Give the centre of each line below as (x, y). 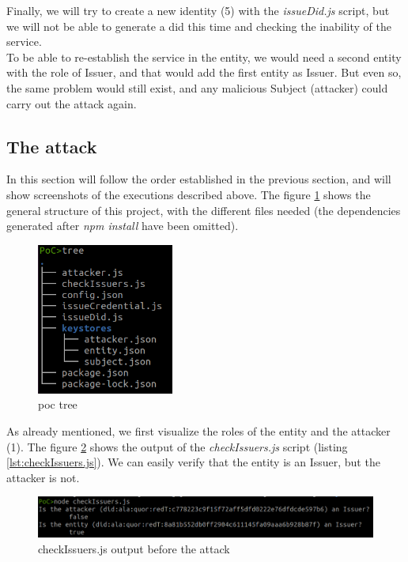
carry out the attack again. (72, 103)
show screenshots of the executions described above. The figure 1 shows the (189, 194)
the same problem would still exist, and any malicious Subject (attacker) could (197, 87)
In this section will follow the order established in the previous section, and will (199, 179)
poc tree (58, 404)
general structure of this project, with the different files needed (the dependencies (204, 210)
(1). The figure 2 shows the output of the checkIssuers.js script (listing (177, 446)
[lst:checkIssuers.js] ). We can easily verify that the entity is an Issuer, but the (193, 462)
